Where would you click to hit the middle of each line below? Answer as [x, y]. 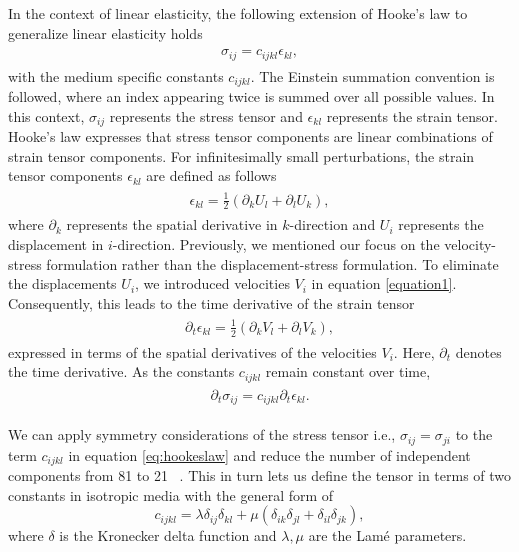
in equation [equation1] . [384, 283]
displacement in [56, 243]
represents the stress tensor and [206, 115]
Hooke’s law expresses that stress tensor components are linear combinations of [250, 136]
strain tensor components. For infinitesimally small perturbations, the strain [241, 155]
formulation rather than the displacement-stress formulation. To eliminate [272, 263]
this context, [46, 115]
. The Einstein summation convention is [372, 75]
